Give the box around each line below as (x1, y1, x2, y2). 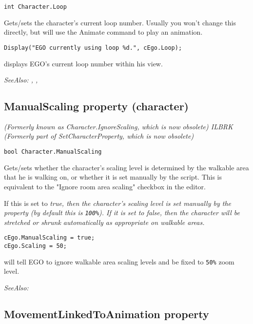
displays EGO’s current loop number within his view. (4, 58, 163, 68)
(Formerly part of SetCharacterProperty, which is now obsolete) (4, 131, 194, 141)
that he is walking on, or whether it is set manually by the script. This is (4, 172, 222, 182)
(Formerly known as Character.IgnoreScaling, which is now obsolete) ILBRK (4, 121, 233, 131)
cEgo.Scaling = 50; (4, 243, 67, 250)
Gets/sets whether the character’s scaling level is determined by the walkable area (4, 162, 249, 172)
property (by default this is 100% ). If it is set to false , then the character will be (4, 207, 240, 218)
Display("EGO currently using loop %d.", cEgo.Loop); (4, 44, 182, 51)
